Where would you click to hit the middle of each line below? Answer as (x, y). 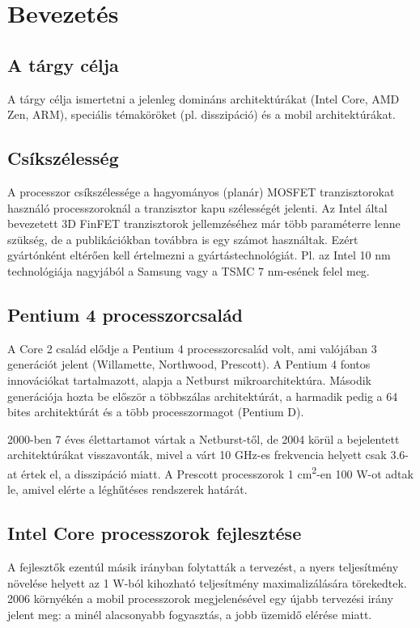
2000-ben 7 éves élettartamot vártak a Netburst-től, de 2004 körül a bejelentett (204, 438)
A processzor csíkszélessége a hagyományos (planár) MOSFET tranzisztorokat (201, 191)
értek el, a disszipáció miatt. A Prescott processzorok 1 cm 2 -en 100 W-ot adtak (217, 472)
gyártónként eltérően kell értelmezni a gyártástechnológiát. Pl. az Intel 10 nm (199, 255)
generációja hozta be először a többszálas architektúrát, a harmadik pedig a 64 (203, 396)
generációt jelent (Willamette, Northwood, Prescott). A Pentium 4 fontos (189, 364)
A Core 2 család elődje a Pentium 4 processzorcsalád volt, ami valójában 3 (192, 348)
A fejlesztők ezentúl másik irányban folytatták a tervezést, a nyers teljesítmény (203, 566)
